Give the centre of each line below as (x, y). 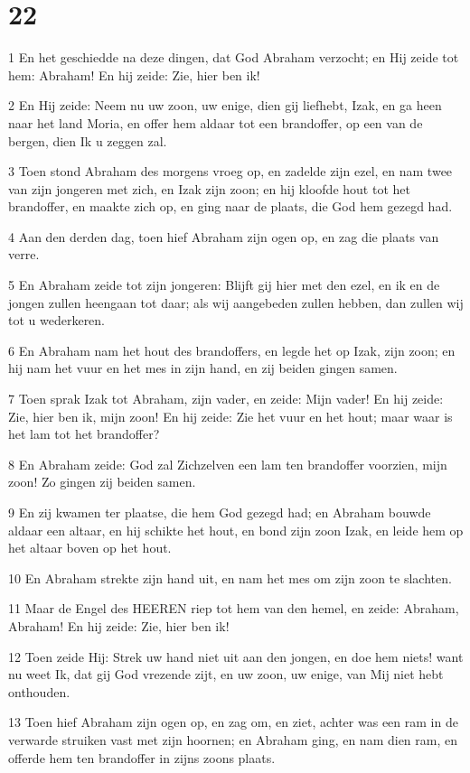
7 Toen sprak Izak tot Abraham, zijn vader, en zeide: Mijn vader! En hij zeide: (226, 399)
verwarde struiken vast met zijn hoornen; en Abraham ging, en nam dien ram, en (233, 739)
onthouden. (39, 691)
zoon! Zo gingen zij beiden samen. (102, 482)
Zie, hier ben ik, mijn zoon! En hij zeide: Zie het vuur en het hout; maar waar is (230, 416)
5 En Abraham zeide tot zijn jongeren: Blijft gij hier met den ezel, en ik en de (224, 285)
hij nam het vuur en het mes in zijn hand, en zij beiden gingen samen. (203, 368)
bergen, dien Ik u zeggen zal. (88, 140)
